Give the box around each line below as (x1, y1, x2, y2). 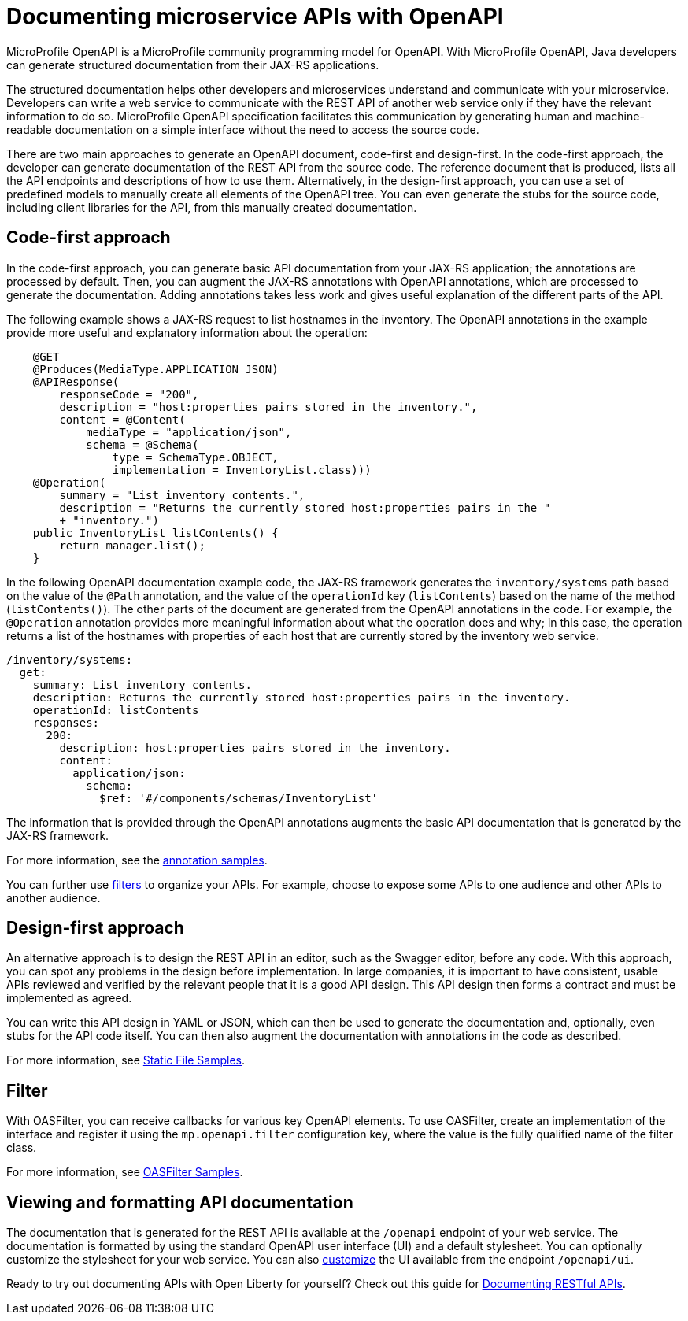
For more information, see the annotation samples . (6, 853, 268, 867)
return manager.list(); (59, 538, 205, 552)
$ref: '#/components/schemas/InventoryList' (99, 791, 379, 805)
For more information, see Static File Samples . (6, 1053, 246, 1068)
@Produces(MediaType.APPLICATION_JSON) (32, 362, 279, 376)
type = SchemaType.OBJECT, (112, 450, 279, 464)
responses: (32, 716, 100, 729)
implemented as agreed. (6, 991, 132, 1005)
